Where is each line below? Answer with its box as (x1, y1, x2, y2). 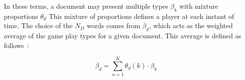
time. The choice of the (4, 20, 73, 31)
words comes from (87, 20, 140, 31)
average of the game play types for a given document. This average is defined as (4, 31, 242, 41)
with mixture (179, 1, 218, 11)
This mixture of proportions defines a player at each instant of (49, 11, 234, 21)
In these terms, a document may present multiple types (4, 1, 168, 11)
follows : (4, 40, 30, 50)
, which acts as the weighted (149, 20, 233, 31)
